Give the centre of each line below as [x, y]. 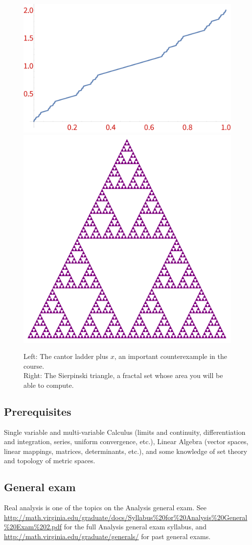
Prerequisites [38, 411]
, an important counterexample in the [171, 356]
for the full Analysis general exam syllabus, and [135, 527]
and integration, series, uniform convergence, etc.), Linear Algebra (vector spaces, [126, 441]
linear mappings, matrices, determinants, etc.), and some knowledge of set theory [126, 451]
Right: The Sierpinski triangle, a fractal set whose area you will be [123, 375]
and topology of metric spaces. [50, 461]
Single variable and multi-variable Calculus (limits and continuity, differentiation [125, 432]
